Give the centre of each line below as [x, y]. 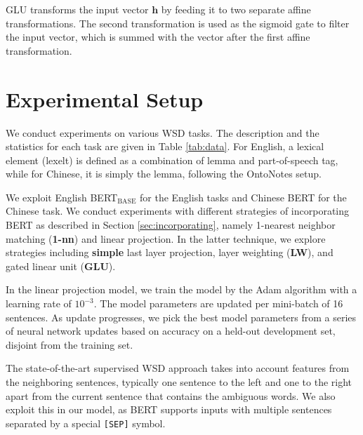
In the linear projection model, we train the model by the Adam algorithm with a [181, 289]
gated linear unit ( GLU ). [61, 266]
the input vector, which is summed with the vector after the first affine [158, 37]
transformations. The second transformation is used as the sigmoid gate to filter [178, 23]
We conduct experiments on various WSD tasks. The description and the [163, 132]
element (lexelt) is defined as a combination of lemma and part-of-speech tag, [172, 160]
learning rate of [39, 303]
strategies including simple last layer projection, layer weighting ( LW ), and [170, 252]
